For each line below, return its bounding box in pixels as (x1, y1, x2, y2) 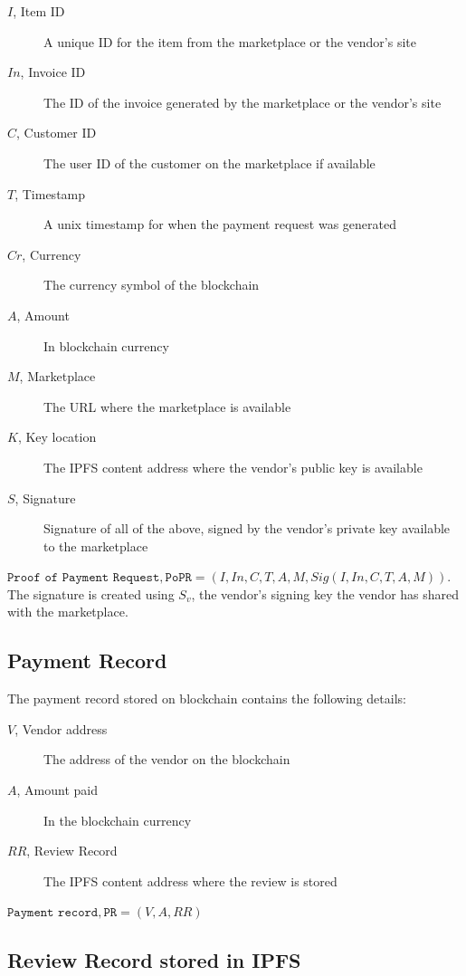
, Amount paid (16, 780, 98, 799)
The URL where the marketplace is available (43, 397, 291, 416)
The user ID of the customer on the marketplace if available (43, 153, 376, 172)
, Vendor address (14, 719, 108, 738)
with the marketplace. (7, 602, 128, 621)
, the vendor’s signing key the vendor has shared (191, 584, 460, 603)
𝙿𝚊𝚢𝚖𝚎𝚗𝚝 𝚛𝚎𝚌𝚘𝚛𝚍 (7, 906, 99, 920)
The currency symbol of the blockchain (43, 275, 260, 294)
